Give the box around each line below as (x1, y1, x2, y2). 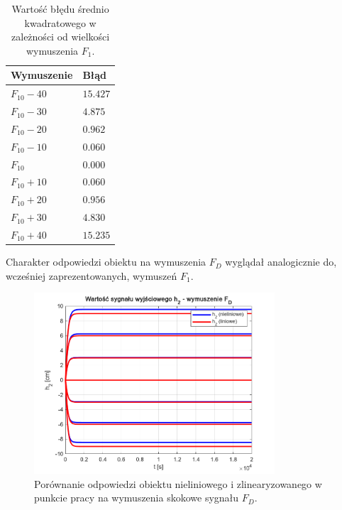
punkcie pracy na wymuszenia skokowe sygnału (34, 490, 239, 505)
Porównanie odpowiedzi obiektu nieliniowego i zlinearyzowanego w (34, 476, 322, 491)
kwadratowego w (24, 15, 96, 30)
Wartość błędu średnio (11, 1, 109, 16)
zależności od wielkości (11, 29, 110, 44)
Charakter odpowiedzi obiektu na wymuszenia (6, 254, 206, 269)
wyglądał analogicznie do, (225, 254, 337, 269)
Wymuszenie (11, 67, 73, 82)
